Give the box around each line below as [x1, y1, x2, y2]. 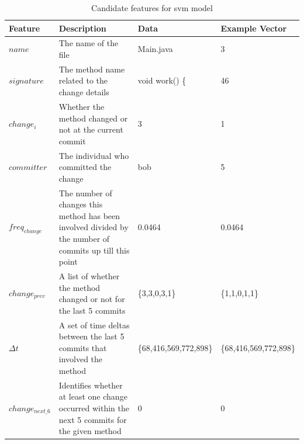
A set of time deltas [58, 318, 130, 331]
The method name [58, 63, 125, 75]
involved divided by [58, 221, 129, 233]
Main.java [137, 43, 173, 55]
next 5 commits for [58, 413, 127, 425]
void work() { [137, 74, 186, 86]
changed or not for [58, 293, 125, 305]
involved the [58, 353, 103, 365]
